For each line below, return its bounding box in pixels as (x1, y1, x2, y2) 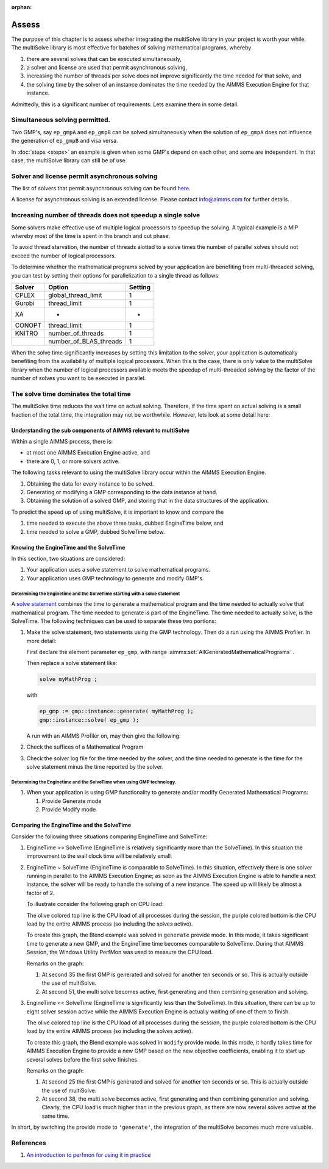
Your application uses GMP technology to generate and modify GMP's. (26, 574, 204, 582)
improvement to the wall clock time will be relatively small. (26, 852, 172, 860)
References (11, 1138, 46, 1147)
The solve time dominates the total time (11, 389, 131, 398)
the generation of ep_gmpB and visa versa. (11, 137, 118, 145)
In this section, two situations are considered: (11, 555, 126, 562)
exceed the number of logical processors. (11, 252, 116, 259)
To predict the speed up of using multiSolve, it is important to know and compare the (11, 508, 224, 516)
